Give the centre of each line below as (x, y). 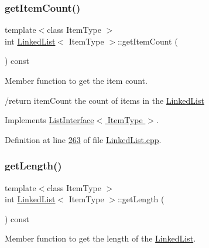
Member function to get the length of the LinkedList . (100, 238)
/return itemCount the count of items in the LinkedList (104, 100)
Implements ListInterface (49, 120)
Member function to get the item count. (76, 80)
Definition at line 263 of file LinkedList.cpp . (83, 139)
